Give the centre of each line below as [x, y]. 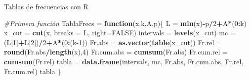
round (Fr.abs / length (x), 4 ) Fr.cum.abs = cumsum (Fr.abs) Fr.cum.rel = [116, 52]
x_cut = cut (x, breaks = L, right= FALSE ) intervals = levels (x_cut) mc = [120, 33]
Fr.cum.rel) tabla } [33, 71]
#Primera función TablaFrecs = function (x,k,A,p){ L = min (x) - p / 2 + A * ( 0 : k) [125, 23]
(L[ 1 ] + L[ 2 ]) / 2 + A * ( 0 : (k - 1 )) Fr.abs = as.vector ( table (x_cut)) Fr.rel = [113, 42]
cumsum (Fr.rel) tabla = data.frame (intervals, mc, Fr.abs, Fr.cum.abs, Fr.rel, [124, 61]
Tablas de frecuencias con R [46, 6]
